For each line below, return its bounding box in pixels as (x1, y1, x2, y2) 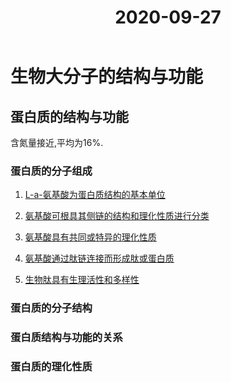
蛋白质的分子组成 (10, 164, 93, 178)
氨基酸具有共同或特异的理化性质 (24, 231, 157, 243)
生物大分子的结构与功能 (10, 66, 204, 88)
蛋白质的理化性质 (10, 360, 93, 374)
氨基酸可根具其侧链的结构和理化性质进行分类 (24, 210, 210, 222)
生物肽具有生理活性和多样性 (24, 274, 140, 286)
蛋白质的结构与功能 (10, 108, 129, 125)
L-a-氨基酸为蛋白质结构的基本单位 (24, 189, 166, 201)
